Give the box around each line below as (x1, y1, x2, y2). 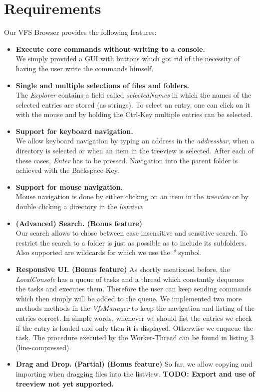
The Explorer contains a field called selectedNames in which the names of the (15, 90, 252, 100)
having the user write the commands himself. (15, 63, 154, 73)
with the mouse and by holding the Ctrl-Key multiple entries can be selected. (15, 109, 253, 120)
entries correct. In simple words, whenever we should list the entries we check (15, 312, 252, 323)
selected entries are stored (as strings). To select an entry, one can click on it (15, 99, 251, 110)
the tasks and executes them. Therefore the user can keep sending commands (15, 283, 252, 294)
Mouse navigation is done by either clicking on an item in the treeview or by (15, 191, 249, 202)
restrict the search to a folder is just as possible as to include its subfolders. (15, 237, 247, 248)
